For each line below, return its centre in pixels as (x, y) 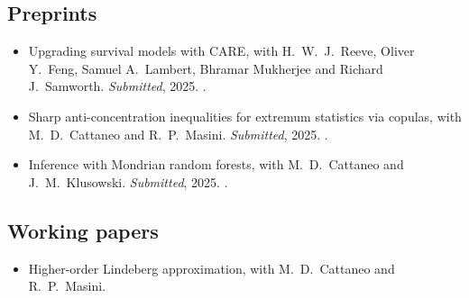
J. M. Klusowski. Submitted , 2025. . (128, 181)
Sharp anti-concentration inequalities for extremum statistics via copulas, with (245, 116)
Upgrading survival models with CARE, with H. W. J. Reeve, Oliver (221, 51)
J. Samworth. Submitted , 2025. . (117, 86)
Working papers (83, 230)
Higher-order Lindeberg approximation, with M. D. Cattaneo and (212, 268)
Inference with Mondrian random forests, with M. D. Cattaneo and (216, 164)
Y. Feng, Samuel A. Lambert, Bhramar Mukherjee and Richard (206, 68)
